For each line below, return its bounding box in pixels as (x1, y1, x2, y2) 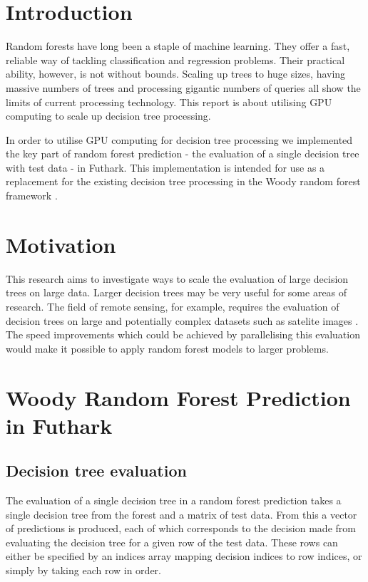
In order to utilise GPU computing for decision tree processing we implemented (6, 132, 353, 147)
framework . (6, 188, 58, 203)
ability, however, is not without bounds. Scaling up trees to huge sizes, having (6, 66, 346, 81)
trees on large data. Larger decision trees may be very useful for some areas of (6, 285, 347, 300)
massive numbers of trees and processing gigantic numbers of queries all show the (6, 80, 361, 95)
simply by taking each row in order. (6, 563, 161, 578)
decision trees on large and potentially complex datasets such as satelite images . (6, 313, 359, 328)
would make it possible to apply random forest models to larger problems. (6, 341, 329, 355)
